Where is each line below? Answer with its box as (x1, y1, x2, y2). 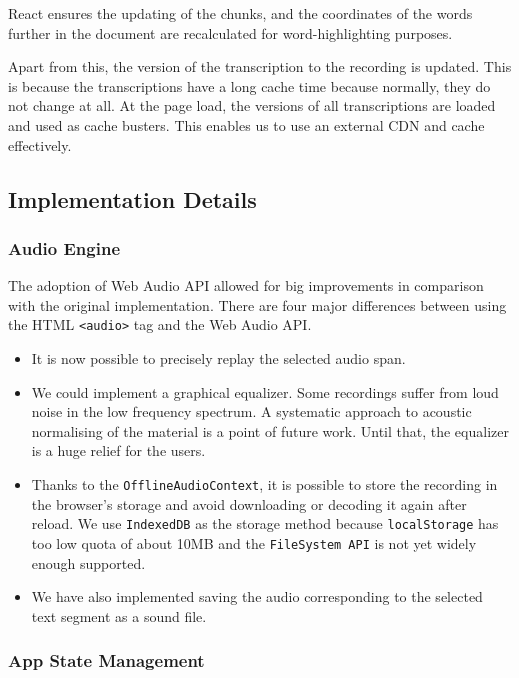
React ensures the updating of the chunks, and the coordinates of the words (8, 3, 473, 23)
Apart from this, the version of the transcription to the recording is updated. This (8, 56, 512, 77)
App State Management (8, 648, 205, 673)
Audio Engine (8, 235, 121, 260)
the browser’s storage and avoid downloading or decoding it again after (31, 493, 467, 514)
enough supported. (31, 552, 146, 573)
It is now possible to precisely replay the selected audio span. (31, 348, 406, 368)
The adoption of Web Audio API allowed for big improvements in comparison (8, 275, 484, 296)
